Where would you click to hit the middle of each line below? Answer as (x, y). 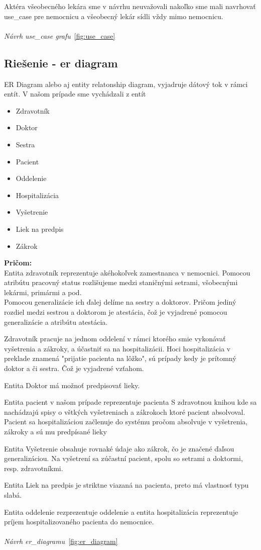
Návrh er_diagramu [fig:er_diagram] (61, 541)
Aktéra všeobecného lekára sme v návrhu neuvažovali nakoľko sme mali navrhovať (130, 6)
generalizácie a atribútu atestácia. (56, 322)
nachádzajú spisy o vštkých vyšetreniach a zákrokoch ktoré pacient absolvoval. (125, 411)
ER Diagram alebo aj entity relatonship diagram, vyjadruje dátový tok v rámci (126, 84)
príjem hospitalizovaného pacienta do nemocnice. (79, 522)
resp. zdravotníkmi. (34, 468)
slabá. (13, 494)
